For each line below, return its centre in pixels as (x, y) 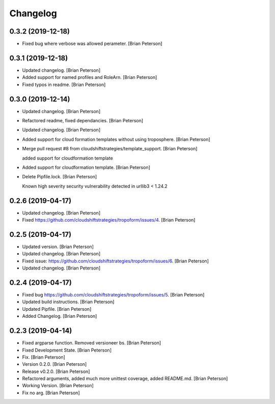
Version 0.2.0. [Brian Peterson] (54, 364)
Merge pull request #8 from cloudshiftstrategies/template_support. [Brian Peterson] (110, 149)
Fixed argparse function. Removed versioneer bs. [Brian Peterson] (92, 343)
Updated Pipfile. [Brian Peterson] (57, 309)
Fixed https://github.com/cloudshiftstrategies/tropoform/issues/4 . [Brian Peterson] (109, 220)
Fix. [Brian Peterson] (44, 357)
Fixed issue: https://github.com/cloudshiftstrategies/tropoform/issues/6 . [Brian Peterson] (115, 261)
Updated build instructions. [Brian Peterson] (68, 302)
